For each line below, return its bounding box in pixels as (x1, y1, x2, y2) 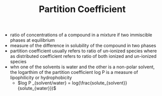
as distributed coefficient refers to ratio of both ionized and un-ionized (10, 53, 156, 59)
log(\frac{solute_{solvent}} (72, 80, 128, 86)
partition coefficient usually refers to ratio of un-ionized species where (10, 48, 157, 54)
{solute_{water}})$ (17, 85, 57, 91)
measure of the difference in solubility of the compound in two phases (10, 43, 156, 49)
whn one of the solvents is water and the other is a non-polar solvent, (10, 64, 155, 70)
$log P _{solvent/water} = (17, 80, 71, 86)
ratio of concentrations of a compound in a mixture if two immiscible (10, 32, 152, 38)
